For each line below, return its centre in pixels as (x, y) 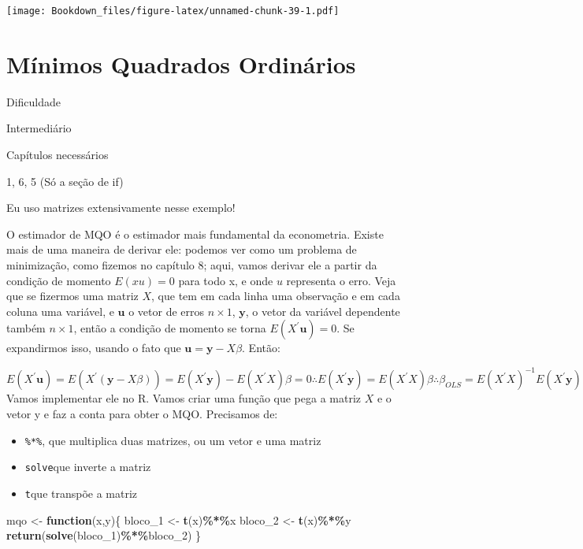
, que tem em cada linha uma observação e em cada (276, 296)
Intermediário (39, 128)
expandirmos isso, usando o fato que (94, 348)
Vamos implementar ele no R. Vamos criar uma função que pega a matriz (184, 398)
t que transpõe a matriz (81, 493)
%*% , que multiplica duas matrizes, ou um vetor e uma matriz (173, 440)
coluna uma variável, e (60, 311)
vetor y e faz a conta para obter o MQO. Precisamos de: (142, 414)
